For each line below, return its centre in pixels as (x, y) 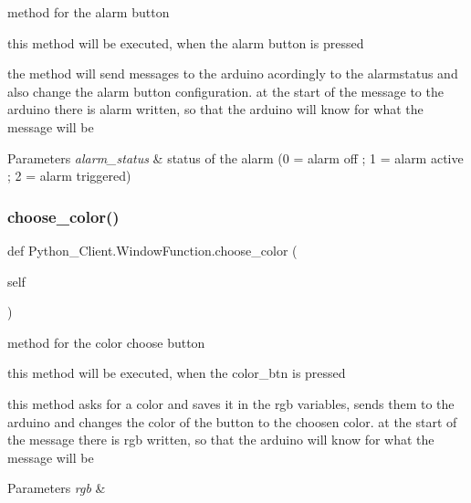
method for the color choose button (106, 342)
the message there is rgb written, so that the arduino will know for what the (221, 440)
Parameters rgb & (57, 488)
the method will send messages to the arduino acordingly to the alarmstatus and (233, 73)
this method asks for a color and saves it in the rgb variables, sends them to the (231, 403)
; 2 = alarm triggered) (69, 176)
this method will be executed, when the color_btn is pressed (177, 373)
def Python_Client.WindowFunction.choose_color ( (152, 250)
